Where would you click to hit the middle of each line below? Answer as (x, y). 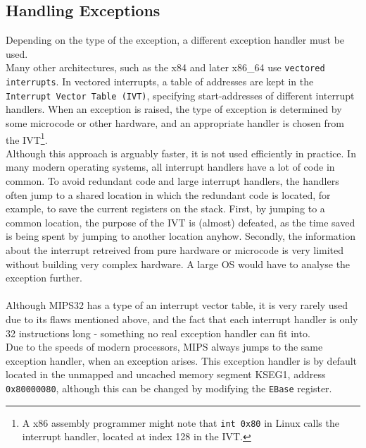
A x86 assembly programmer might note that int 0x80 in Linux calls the (181, 422)
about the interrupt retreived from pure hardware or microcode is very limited (175, 249)
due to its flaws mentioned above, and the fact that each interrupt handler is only (182, 319)
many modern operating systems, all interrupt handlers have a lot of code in (170, 167)
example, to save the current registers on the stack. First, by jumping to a (165, 208)
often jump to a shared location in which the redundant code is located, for (168, 194)
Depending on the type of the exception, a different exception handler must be (175, 40)
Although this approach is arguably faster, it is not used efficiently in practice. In (181, 153)
